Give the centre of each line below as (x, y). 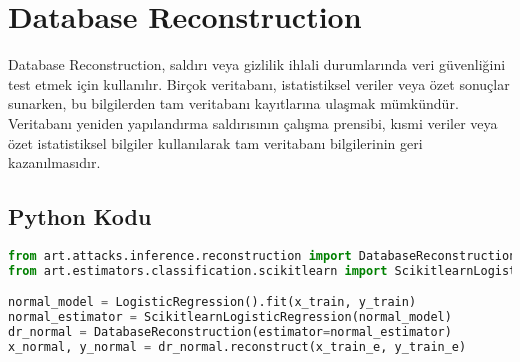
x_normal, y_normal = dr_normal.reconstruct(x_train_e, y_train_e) (237, 346)
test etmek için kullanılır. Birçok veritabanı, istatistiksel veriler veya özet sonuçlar (259, 83)
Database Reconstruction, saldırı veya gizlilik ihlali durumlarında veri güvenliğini (257, 64)
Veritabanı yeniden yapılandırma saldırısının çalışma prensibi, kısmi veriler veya (253, 122)
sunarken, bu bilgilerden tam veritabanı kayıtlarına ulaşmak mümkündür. (233, 103)
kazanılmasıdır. (54, 162)
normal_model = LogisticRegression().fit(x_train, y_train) (212, 302)
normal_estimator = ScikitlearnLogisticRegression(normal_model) (230, 317)
